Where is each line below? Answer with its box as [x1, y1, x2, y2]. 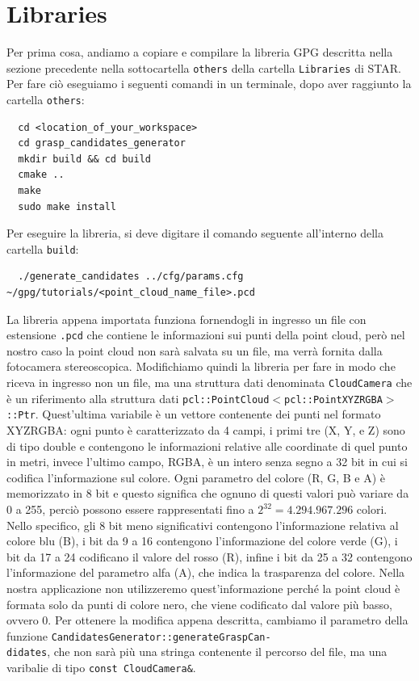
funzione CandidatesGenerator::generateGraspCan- [6, 627, 271, 644]
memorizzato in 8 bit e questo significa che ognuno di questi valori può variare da [6, 485, 409, 502]
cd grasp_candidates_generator [18, 137, 186, 149]
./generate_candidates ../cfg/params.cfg [18, 271, 244, 283]
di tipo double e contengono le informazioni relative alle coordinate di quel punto [6, 437, 408, 454]
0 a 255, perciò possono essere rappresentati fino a [6, 501, 254, 517]
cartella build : [6, 240, 79, 257]
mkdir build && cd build [18, 153, 151, 165]
